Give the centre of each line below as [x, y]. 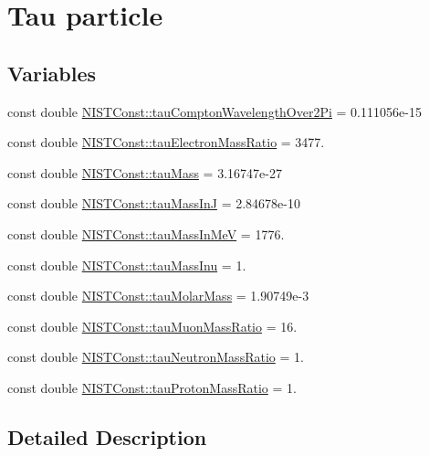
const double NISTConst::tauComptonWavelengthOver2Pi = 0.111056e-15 [214, 111]
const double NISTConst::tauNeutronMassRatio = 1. [156, 357]
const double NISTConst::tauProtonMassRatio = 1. [152, 387]
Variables [52, 73]
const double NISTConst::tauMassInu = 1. [127, 265]
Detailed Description [107, 436]
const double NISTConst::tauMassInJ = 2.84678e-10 [154, 203]
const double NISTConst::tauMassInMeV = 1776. [146, 233]
